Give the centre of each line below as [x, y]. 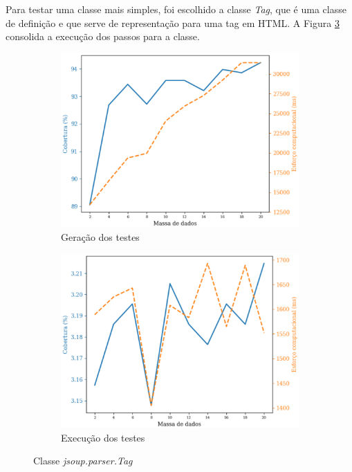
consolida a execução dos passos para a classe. [103, 36]
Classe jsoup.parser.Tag [83, 461]
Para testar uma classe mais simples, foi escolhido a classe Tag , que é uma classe [176, 9]
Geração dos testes [100, 236]
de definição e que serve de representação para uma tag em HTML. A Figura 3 [173, 22]
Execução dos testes [103, 437]
